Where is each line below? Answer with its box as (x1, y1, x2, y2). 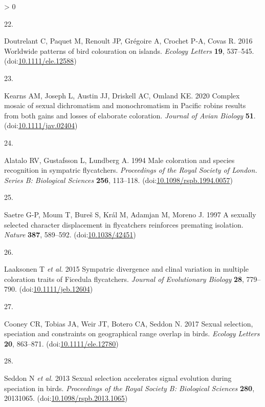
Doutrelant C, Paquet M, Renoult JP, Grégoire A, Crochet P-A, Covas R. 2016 (4, 35, 253, 46)
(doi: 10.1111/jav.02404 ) (4, 120, 78, 131)
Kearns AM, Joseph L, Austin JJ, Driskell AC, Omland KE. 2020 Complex (4, 90, 240, 100)
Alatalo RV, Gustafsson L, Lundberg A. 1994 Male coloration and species (4, 154, 235, 165)
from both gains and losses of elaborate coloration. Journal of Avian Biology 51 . (4, 110, 256, 120)
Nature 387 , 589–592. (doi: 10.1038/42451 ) (4, 229, 136, 240)
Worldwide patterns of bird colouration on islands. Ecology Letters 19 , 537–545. (4, 45, 254, 56)
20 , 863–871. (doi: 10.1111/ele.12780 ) (4, 338, 119, 349)
